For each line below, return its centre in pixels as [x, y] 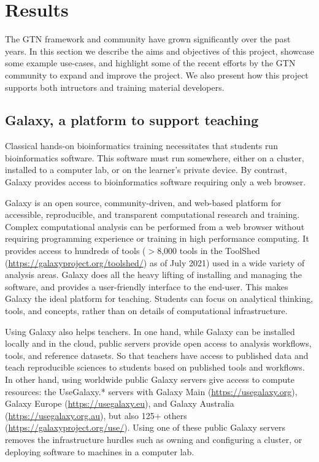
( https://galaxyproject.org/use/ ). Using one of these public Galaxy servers [145, 427]
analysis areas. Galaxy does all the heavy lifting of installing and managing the [153, 275]
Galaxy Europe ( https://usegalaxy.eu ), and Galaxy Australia [120, 403]
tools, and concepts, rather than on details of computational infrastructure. [146, 311]
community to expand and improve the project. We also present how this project [157, 75]
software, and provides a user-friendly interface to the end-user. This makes [147, 286]
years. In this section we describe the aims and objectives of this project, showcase [159, 51]
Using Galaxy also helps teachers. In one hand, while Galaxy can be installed [150, 331]
